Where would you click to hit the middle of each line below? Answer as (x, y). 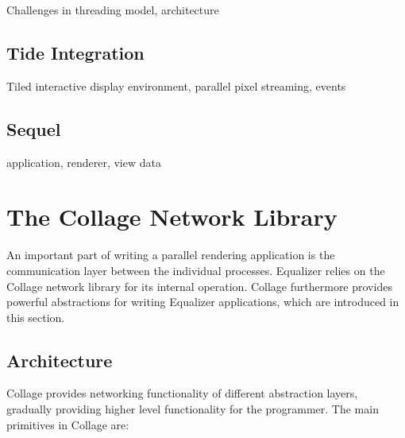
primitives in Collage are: (68, 424)
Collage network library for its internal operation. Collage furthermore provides (199, 286)
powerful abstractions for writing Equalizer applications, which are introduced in (203, 302)
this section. (36, 317)
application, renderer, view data (84, 162)
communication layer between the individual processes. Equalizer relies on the (196, 270)
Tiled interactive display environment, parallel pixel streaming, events (176, 85)
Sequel (34, 128)
